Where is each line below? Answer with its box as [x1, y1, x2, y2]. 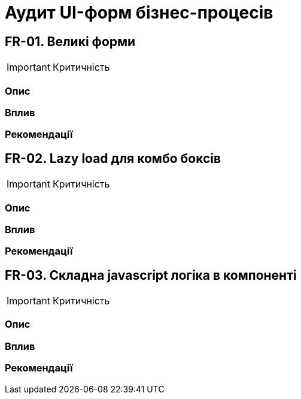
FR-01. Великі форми [5, 34, 136, 49]
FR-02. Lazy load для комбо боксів [5, 150, 221, 166]
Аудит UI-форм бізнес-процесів [5, 2, 273, 23]
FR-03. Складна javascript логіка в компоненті [5, 267, 297, 283]
